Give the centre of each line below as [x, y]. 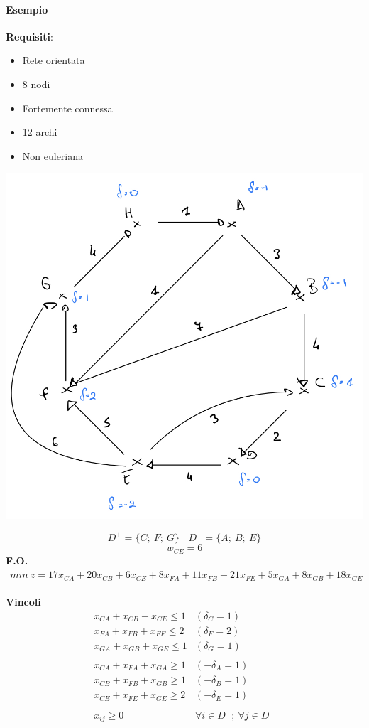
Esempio [27, 9]
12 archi [40, 132]
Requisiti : [29, 36]
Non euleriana [53, 155]
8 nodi [36, 84]
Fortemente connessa [67, 108]
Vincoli [23, 602]
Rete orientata [54, 60]
